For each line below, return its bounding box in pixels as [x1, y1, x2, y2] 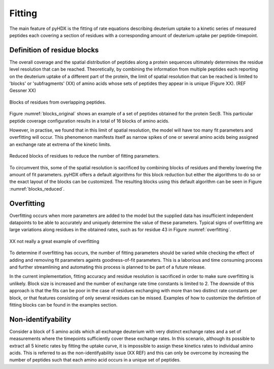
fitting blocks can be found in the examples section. [9, 301, 118, 307]
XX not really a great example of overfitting [9, 238, 99, 244]
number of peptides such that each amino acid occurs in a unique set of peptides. [9, 357, 181, 363]
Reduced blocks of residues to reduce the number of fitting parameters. [9, 153, 160, 159]
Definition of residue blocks [9, 46, 99, 54]
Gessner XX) [9, 87, 37, 94]
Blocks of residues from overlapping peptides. [9, 99, 106, 105]
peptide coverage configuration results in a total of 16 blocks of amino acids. [9, 117, 169, 124]
